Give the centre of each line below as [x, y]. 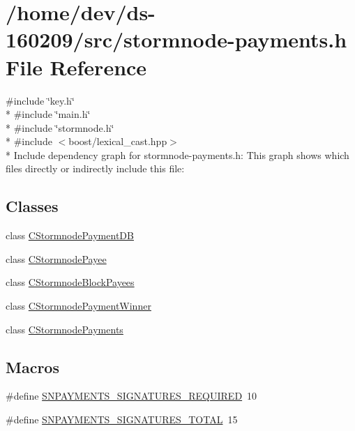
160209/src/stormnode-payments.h [176, 39]
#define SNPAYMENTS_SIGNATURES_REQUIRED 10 [131, 396]
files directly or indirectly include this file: [95, 168]
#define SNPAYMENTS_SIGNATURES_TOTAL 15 [122, 419]
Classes [32, 206]
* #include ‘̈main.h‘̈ [48, 114]
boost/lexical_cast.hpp [118, 141]
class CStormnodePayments [65, 329]
